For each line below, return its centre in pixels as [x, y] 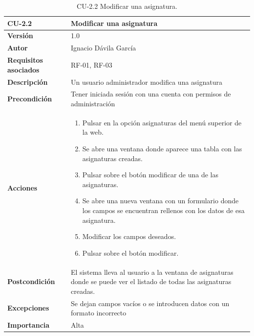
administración [93, 103]
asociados [23, 69]
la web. [93, 132]
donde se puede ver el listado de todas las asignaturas [151, 281]
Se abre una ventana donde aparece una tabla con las [162, 149]
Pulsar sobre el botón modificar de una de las [150, 175]
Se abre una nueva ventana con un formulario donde [160, 201]
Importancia [29, 325]
